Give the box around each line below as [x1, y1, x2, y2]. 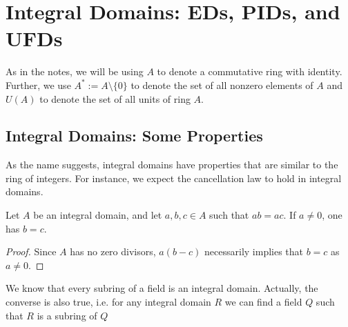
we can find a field [224, 295, 302, 309]
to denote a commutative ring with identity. [157, 64, 342, 79]
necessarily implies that [204, 244, 304, 259]
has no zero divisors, [70, 244, 156, 259]
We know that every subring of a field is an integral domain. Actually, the [6, 281, 318, 295]
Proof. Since [6, 244, 57, 259]
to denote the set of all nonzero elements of [130, 77, 313, 92]
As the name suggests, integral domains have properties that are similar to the [6, 157, 338, 172]
